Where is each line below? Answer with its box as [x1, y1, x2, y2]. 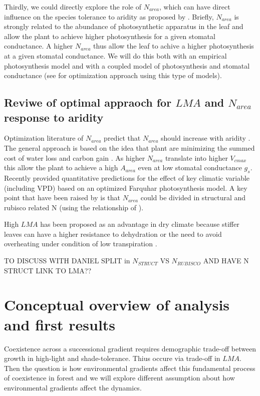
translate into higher [165, 152, 228, 163]
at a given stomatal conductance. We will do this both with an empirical [4, 50, 227, 61]
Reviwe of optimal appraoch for [4, 95, 172, 110]
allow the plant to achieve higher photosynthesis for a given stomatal [4, 31, 215, 41]
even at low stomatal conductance [138, 162, 242, 173]
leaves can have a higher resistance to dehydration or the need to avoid [4, 228, 222, 239]
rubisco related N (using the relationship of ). [4, 202, 144, 212]
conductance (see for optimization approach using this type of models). [4, 70, 222, 81]
